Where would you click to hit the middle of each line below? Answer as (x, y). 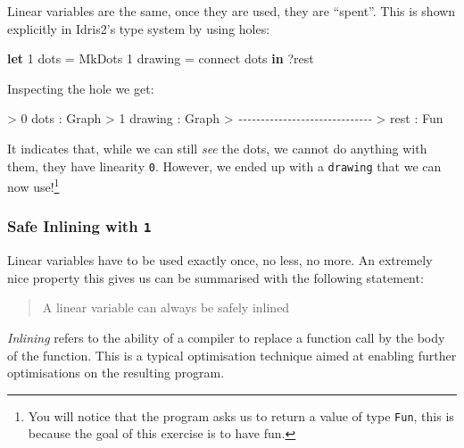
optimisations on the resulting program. (116, 373)
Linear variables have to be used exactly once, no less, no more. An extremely (220, 260)
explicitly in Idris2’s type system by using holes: (139, 28)
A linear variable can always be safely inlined (166, 307)
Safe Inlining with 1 (79, 226)
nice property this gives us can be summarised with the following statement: (215, 277)
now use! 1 (33, 185)
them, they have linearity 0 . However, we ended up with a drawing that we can (224, 166)
